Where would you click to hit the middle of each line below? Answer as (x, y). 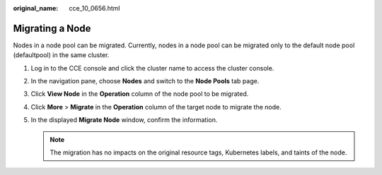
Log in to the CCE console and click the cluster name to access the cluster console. (152, 68)
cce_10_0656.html (94, 8)
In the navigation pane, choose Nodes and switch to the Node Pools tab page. (145, 81)
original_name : (36, 8)
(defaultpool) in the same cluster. (61, 55)
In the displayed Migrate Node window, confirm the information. (124, 120)
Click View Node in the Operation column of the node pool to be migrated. (140, 94)
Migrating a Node (52, 28)
